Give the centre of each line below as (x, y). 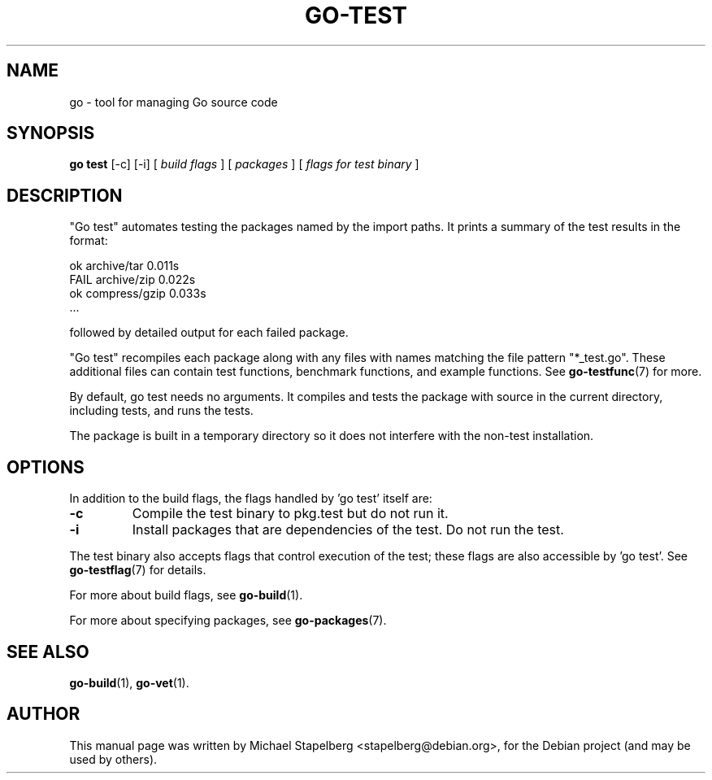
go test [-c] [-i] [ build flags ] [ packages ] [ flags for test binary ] (244, 164)
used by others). (113, 759)
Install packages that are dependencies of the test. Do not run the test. (348, 530)
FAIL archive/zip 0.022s (132, 280)
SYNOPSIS (51, 133)
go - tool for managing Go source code (174, 102)
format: (89, 241)
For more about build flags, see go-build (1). (186, 595)
